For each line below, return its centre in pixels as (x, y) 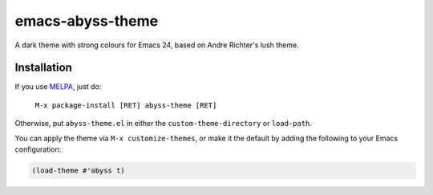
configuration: (38, 149)
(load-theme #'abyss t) (79, 171)
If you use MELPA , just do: (58, 87)
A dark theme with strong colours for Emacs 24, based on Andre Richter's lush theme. (157, 45)
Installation (43, 68)
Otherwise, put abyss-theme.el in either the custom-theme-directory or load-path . (164, 124)
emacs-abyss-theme (87, 21)
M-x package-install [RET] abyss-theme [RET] (126, 105)
